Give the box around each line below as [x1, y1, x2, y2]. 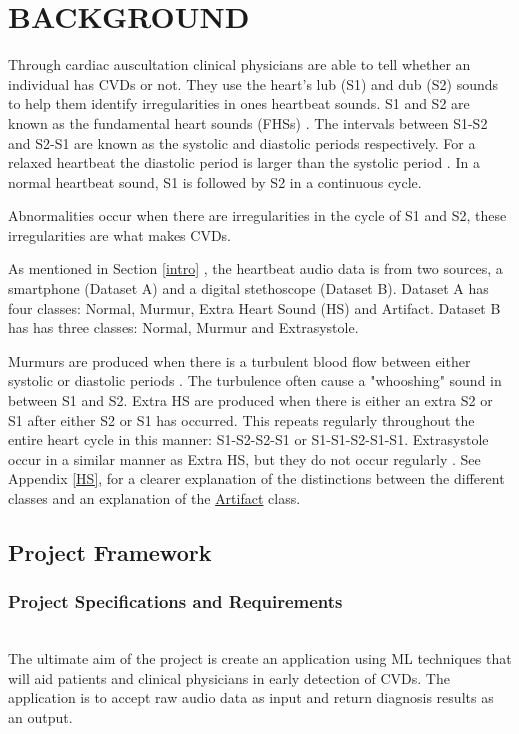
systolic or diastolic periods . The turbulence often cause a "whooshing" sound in [8, 370, 502, 391]
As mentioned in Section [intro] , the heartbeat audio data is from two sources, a [8, 258, 503, 279]
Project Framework [8, 536, 212, 567]
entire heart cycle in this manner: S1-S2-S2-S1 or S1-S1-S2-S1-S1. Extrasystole [8, 429, 489, 450]
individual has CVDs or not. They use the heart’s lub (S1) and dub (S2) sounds [8, 73, 499, 94]
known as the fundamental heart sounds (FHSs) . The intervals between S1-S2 [8, 112, 488, 133]
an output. [8, 706, 73, 727]
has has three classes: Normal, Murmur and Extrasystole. [8, 317, 359, 338]
